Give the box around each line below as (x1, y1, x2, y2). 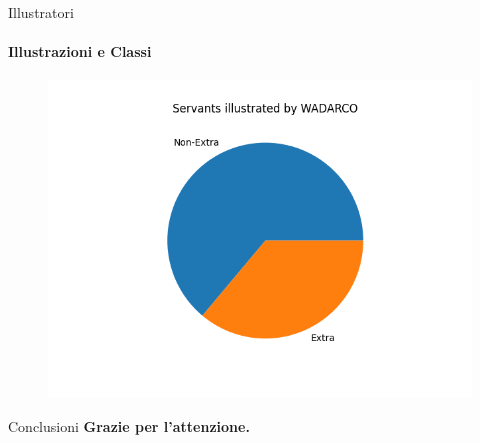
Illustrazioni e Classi (8, 41, 152, 62)
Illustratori (8, 2, 74, 22)
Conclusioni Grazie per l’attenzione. (8, 415, 250, 436)
